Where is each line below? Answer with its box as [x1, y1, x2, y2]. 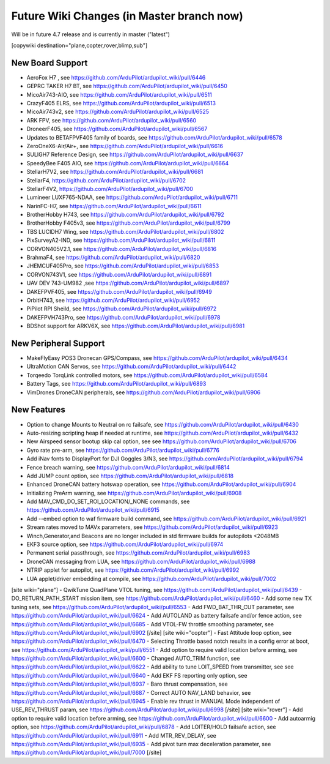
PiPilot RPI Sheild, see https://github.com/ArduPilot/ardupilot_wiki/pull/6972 [26, 305, 217, 312]
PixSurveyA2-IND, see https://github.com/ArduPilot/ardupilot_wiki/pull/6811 [26, 236, 216, 244]
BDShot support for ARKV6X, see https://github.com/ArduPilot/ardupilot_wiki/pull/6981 [26, 322, 245, 330]
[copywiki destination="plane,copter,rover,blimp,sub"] [11, 42, 148, 49]
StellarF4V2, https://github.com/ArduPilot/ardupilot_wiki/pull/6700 [26, 185, 194, 192]
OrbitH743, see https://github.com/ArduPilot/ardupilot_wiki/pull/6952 [26, 297, 200, 304]
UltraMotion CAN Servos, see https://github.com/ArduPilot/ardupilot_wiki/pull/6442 [26, 363, 237, 370]
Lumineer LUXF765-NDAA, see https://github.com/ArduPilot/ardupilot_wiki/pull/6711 [26, 193, 238, 201]
